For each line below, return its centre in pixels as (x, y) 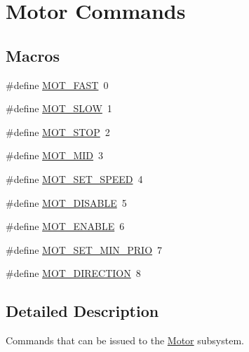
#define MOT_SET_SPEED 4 (74, 178)
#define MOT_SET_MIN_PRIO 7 (84, 249)
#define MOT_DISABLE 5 (66, 202)
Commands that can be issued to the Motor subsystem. (125, 340)
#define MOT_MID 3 (55, 155)
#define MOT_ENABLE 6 (65, 226)
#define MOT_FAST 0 (57, 84)
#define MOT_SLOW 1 (59, 108)
